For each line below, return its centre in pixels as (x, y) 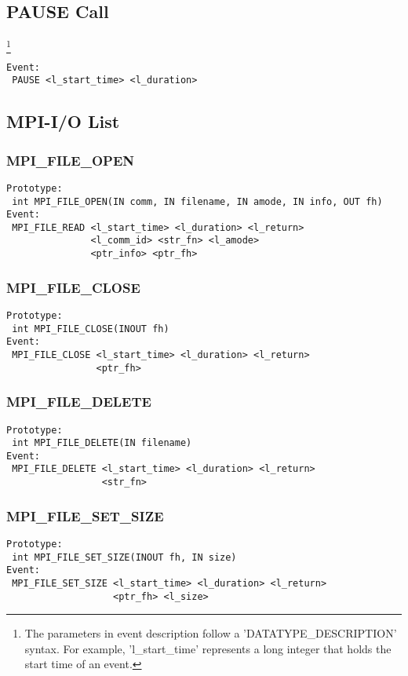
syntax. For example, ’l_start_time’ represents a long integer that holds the (208, 648)
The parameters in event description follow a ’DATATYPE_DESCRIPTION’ (211, 633)
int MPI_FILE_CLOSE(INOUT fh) (91, 329)
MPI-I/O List (63, 121)
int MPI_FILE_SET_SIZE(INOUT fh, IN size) (124, 557)
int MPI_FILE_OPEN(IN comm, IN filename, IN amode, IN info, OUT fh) (197, 201)
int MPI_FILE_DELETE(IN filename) (102, 443)
